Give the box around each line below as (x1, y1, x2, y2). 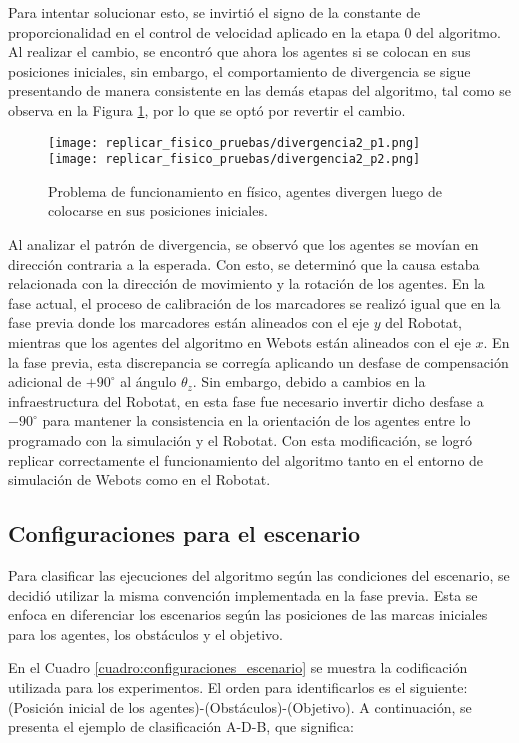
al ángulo (120, 371, 177, 392)
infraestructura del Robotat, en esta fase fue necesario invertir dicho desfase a (8, 390, 484, 411)
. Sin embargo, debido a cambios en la (192, 371, 426, 392)
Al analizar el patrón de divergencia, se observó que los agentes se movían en (8, 234, 479, 255)
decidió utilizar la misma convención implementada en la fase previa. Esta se (8, 584, 478, 605)
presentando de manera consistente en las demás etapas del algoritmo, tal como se (8, 80, 512, 101)
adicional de (8, 371, 82, 392)
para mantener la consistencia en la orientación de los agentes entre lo (42, 410, 471, 431)
